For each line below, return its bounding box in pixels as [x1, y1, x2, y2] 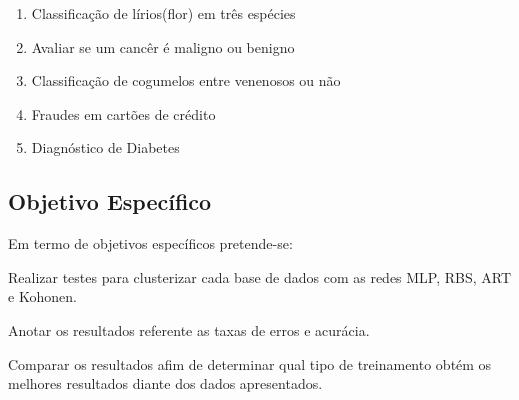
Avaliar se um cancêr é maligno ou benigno [31, 36, 295, 57]
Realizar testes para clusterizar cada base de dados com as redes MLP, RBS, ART [8, 266, 512, 287]
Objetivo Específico [8, 186, 212, 217]
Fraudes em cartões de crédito [31, 103, 216, 124]
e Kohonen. [8, 286, 77, 307]
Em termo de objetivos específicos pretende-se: [8, 233, 293, 254]
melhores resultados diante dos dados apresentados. [8, 373, 323, 394]
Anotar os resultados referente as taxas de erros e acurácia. [8, 319, 370, 340]
